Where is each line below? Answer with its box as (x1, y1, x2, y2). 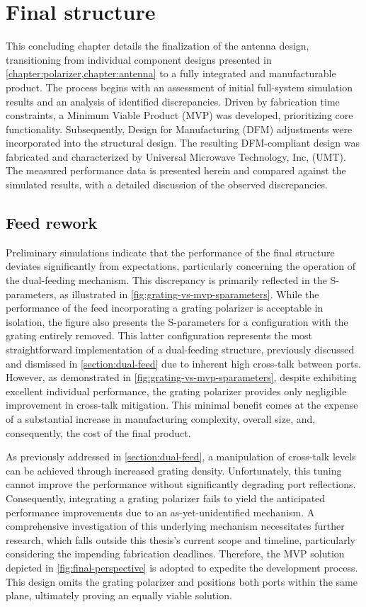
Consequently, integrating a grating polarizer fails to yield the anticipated (6, 490, 326, 505)
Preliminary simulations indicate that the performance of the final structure (6, 244, 335, 259)
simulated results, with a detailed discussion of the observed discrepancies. (6, 177, 328, 192)
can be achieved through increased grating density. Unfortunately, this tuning (6, 463, 342, 477)
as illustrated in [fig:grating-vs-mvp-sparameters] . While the (59, 286, 319, 301)
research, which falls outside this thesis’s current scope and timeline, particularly (6, 532, 355, 547)
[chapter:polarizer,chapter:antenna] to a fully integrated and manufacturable (6, 66, 336, 81)
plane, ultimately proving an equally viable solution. (6, 588, 232, 603)
